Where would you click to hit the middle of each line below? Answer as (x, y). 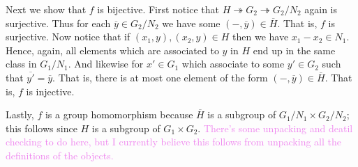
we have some (191, 23)
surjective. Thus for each (58, 23)
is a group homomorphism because (119, 114)
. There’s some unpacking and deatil (275, 128)
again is (321, 9)
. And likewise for (106, 64)
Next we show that (46, 9)
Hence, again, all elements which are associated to (112, 50)
